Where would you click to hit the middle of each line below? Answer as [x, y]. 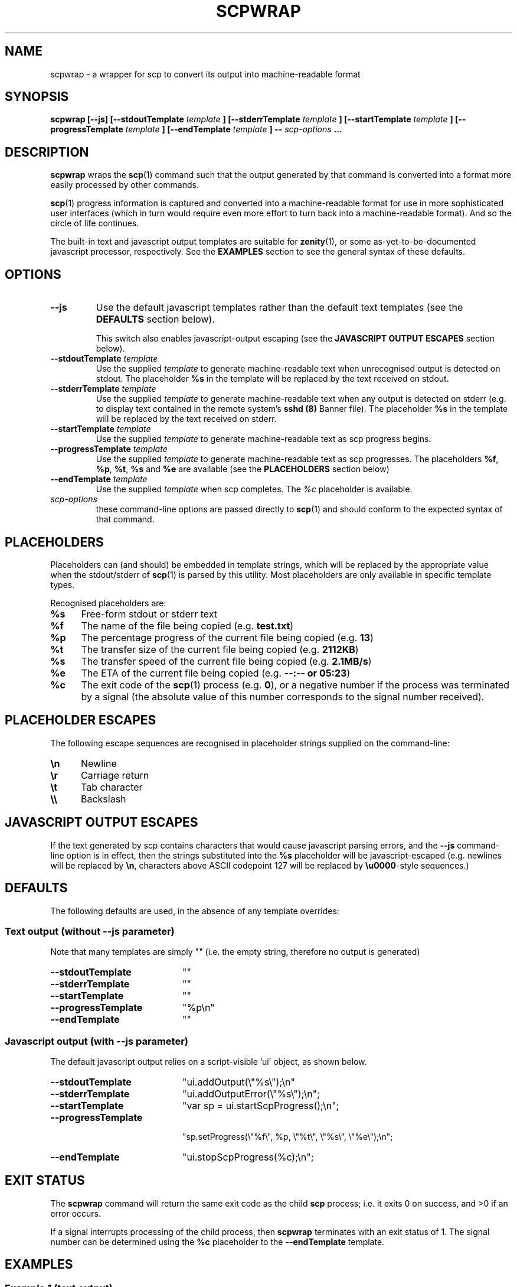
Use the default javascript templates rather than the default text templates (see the [279, 308]
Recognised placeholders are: [108, 603]
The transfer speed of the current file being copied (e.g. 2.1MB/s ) [226, 661]
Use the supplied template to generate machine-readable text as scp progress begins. [264, 439]
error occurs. [76, 1213]
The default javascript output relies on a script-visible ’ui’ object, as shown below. [209, 1062]
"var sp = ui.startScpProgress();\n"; [261, 1106]
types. [63, 584]
